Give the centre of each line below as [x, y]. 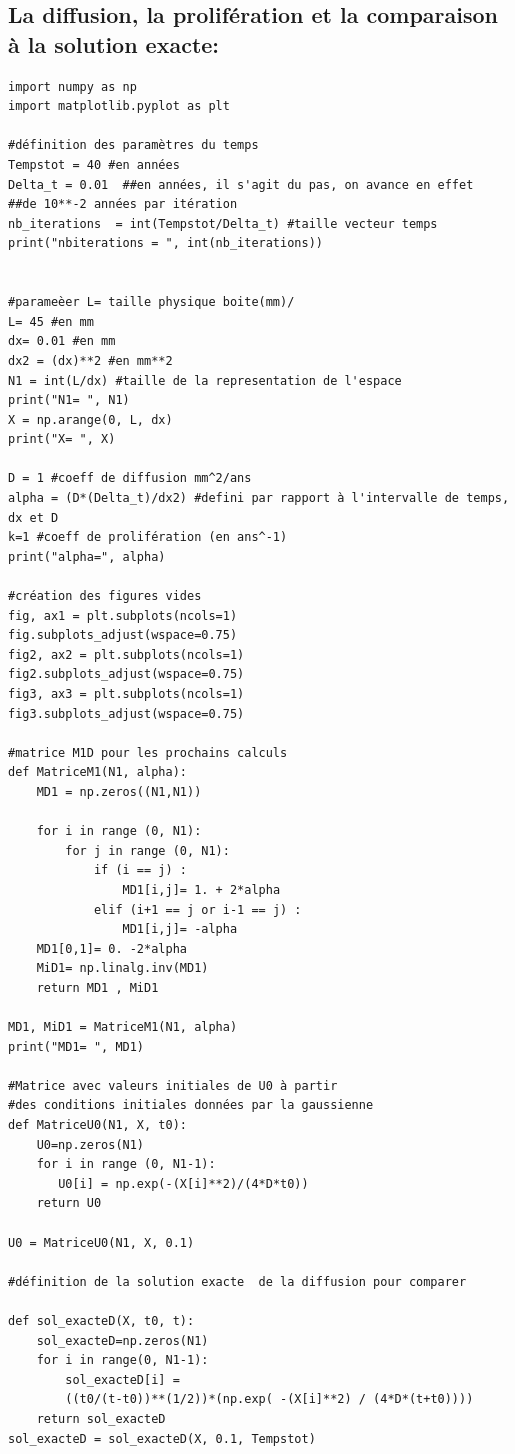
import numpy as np [72, 86]
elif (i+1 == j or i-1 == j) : [197, 909]
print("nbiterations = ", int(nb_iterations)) [165, 243]
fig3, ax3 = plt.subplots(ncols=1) [126, 694]
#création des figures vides [105, 596]
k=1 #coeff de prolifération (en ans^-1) [148, 537]
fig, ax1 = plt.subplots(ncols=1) [123, 615]
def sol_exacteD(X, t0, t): [101, 1321]
